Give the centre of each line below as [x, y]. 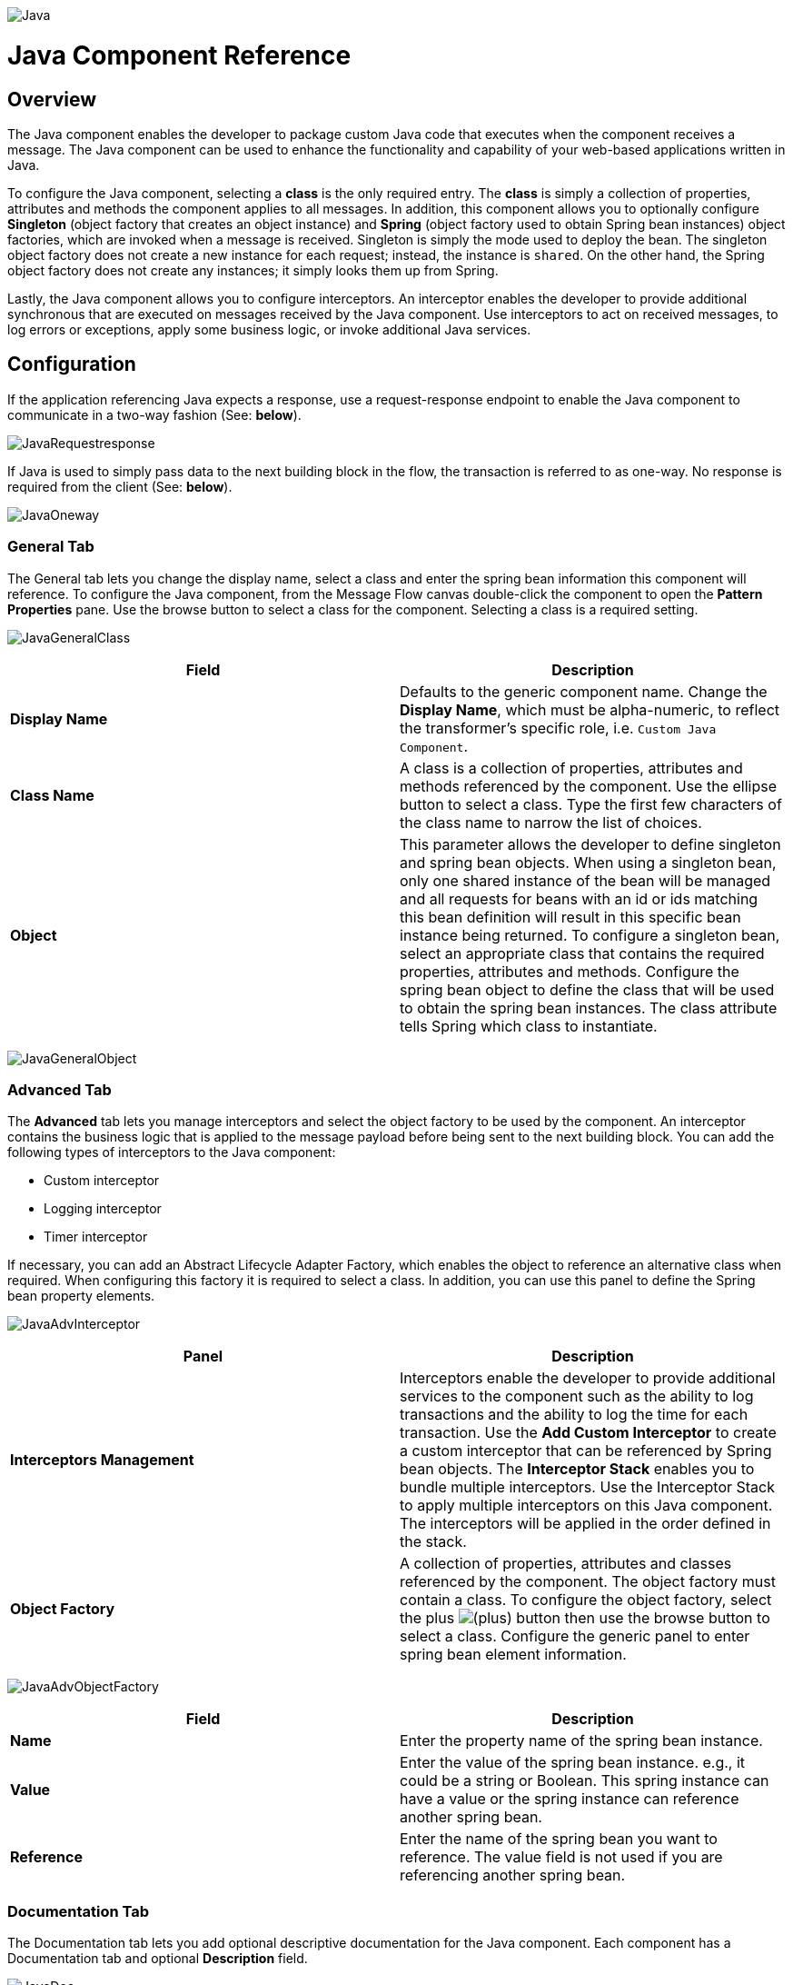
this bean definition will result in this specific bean [570, 917]
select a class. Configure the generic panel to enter [575, 1636]
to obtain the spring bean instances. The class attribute [589, 1007]
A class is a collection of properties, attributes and [571, 768]
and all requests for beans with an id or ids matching [579, 898]
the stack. [433, 1542]
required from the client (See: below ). [120, 486]
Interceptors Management [102, 1460]
